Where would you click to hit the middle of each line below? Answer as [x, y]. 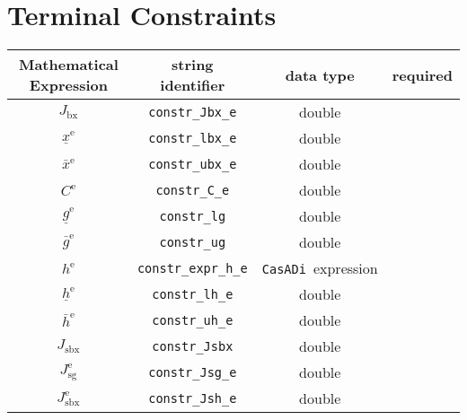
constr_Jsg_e [193, 372]
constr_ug [193, 242]
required [422, 74]
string [193, 65]
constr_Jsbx [193, 346]
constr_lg [193, 216]
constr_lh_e [193, 294]
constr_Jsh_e [193, 398]
